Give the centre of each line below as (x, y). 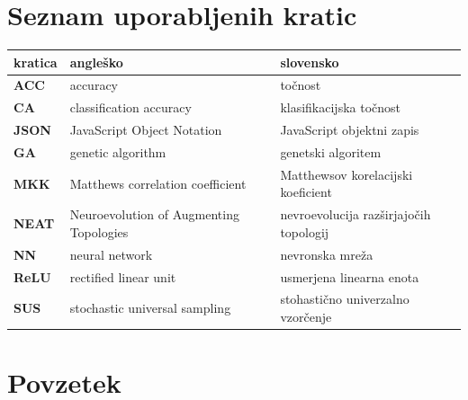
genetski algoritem (331, 152)
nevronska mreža (327, 254)
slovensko (310, 62)
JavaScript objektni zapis (350, 130)
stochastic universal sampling (150, 308)
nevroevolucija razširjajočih (355, 214)
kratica (36, 62)
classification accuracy (130, 107)
